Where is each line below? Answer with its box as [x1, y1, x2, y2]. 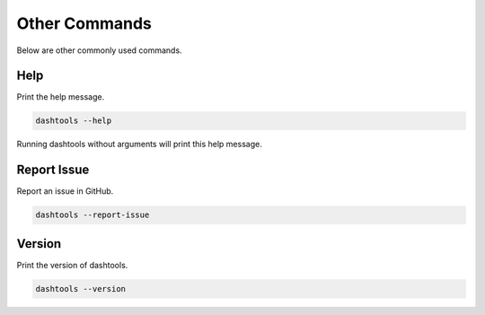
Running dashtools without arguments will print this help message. [16, 139, 262, 150]
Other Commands [16, 13, 153, 33]
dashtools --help [35, 116, 112, 126]
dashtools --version [35, 284, 126, 293]
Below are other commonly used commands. [16, 45, 183, 56]
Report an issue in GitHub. [16, 186, 114, 197]
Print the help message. [16, 92, 105, 102]
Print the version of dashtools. [16, 259, 128, 270]
